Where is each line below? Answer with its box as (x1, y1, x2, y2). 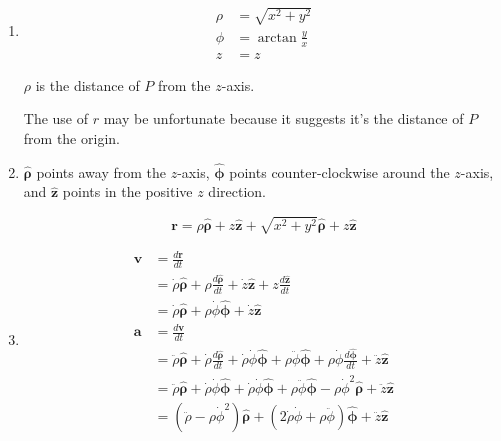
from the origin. (23, 127, 120, 148)
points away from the (36, 161, 167, 182)
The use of (23, 108, 89, 129)
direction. (208, 181, 266, 202)
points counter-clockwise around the (229, 161, 450, 182)
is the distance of (35, 74, 140, 95)
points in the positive (62, 181, 193, 202)
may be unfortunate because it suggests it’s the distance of (103, 108, 464, 129)
